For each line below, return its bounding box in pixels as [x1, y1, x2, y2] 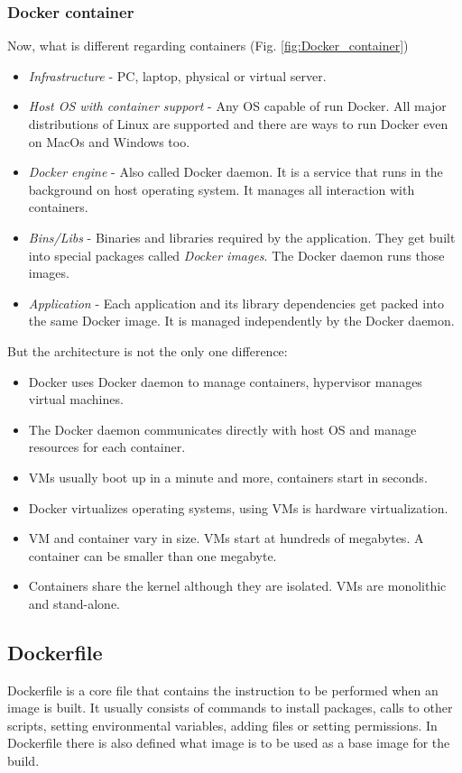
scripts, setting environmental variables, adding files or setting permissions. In [7, 715, 438, 734]
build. [7, 751, 40, 770]
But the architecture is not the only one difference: [7, 341, 288, 360]
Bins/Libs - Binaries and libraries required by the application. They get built [28, 227, 456, 246]
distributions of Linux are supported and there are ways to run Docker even [28, 115, 448, 133]
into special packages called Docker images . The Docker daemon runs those [28, 245, 445, 264]
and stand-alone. [28, 594, 121, 612]
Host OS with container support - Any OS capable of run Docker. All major [28, 97, 447, 115]
